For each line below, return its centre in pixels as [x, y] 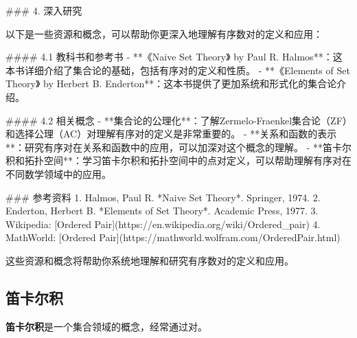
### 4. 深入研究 [44, 10]
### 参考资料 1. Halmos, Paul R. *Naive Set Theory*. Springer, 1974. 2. [163, 197]
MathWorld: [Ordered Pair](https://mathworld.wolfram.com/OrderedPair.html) [173, 237]
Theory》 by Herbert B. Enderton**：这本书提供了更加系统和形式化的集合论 [171, 83]
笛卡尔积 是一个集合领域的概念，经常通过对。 [106, 326]
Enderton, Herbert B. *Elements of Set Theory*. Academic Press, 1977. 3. [162, 211]
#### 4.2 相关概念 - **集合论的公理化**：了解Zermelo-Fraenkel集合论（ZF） [176, 120]
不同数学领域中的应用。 [58, 173]
